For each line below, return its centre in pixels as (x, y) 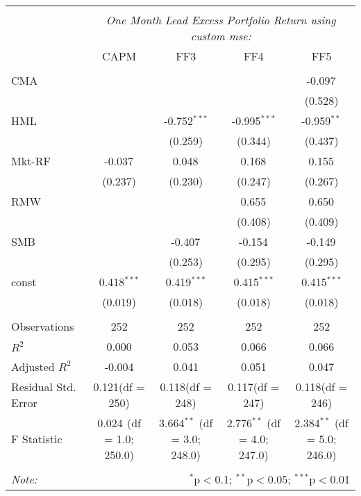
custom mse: (221, 36)
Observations (43, 326)
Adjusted (33, 366)
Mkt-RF (31, 161)
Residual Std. (44, 387)
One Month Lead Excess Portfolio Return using (221, 20)
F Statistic (37, 439)
